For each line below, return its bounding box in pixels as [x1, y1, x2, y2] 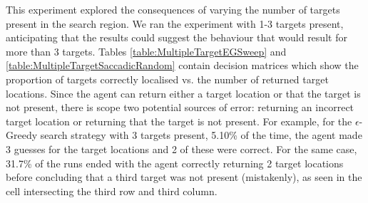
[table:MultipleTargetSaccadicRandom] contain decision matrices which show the [6, 58, 359, 73]
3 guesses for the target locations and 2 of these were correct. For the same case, [6, 141, 357, 156]
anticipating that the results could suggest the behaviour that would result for [6, 30, 347, 45]
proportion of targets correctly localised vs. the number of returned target [6, 71, 329, 86]
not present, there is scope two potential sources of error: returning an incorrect [6, 100, 354, 115]
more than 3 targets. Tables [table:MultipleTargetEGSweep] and [6, 43, 287, 58]
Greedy [6, 127, 38, 142]
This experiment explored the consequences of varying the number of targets [6, 2, 340, 16]
